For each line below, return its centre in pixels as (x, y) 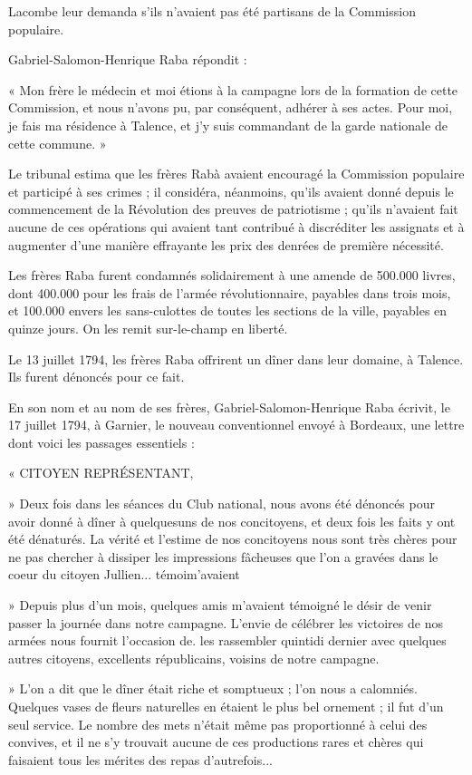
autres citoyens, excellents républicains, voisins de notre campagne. (194, 658)
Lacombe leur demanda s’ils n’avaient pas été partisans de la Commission (212, 11)
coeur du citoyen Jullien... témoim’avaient (124, 574)
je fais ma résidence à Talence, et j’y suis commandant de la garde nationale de (228, 125)
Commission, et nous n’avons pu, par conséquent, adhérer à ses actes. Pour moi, (231, 107)
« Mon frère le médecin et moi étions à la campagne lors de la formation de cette (233, 89)
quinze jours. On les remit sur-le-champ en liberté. (148, 328)
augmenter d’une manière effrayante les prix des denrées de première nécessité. (226, 244)
